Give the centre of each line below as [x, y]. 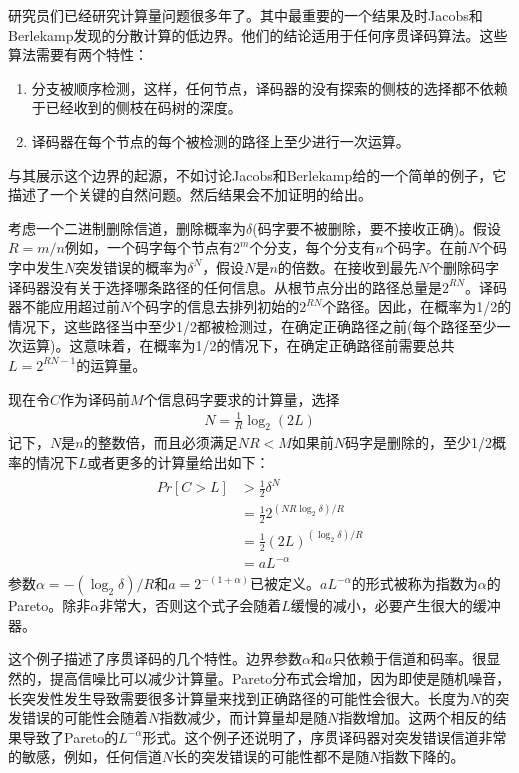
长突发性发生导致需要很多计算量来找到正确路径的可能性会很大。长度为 [239, 697]
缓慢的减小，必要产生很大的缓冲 [395, 605]
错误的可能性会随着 [84, 717]
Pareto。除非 [49, 605]
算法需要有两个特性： [78, 54]
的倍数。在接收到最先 [347, 266]
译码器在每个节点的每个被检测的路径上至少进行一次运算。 [220, 140]
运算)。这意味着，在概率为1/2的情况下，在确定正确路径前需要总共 [238, 345]
